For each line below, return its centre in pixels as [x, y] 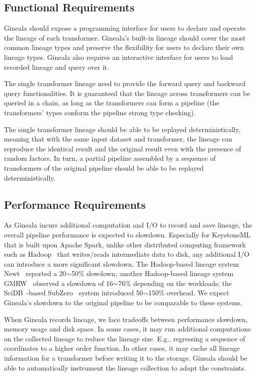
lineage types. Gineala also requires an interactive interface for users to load [119, 57]
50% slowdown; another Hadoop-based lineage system [152, 273]
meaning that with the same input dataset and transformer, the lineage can [118, 139]
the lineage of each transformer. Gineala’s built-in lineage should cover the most [125, 37]
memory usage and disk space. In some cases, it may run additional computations [128, 329]
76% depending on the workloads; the [175, 283]
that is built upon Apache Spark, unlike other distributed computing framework [125, 244]
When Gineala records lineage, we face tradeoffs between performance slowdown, [126, 319]
